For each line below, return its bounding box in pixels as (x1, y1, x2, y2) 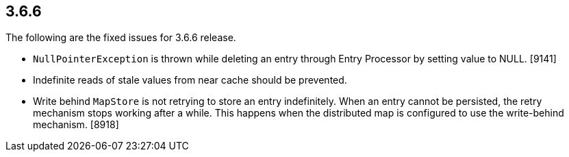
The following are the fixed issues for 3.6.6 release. (5, 32, 236, 44)
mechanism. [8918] (33, 119, 119, 131)
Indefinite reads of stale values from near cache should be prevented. (33, 74, 347, 86)
